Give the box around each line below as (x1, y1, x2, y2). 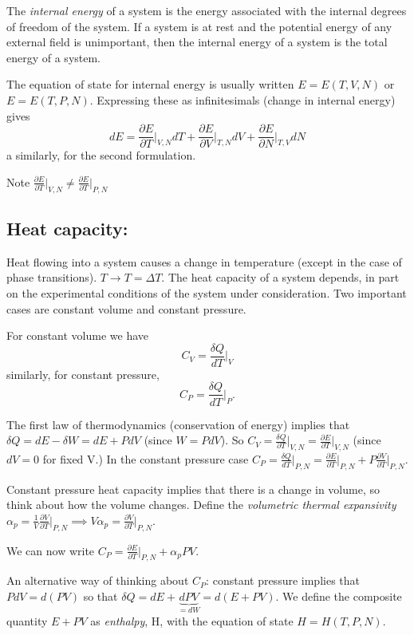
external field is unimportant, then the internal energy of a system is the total (6, 34, 388, 50)
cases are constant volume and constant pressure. (6, 300, 246, 317)
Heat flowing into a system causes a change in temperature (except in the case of (6, 253, 402, 270)
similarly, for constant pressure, (6, 365, 160, 382)
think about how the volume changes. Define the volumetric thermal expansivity (6, 496, 396, 513)
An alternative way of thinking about (6, 572, 189, 589)
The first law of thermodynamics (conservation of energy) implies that (6, 416, 350, 432)
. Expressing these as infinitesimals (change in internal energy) (89, 91, 396, 108)
